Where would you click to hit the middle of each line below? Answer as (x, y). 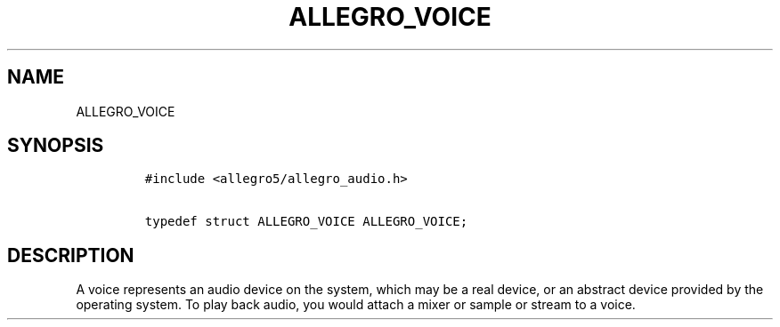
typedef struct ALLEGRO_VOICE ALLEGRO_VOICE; (306, 222)
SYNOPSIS (56, 146)
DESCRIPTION (71, 255)
